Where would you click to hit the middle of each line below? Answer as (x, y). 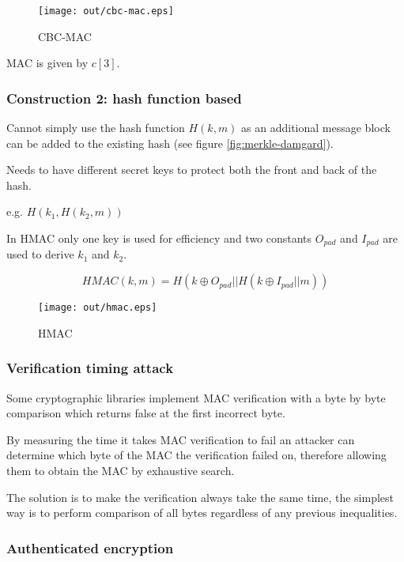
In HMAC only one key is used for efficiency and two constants (159, 238)
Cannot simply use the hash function (96, 128)
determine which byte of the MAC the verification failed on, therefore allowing (196, 455)
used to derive (40, 254)
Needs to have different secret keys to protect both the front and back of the (192, 170)
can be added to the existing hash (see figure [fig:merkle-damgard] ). (170, 143)
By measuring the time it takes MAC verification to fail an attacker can (181, 439)
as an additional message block (316, 128)
